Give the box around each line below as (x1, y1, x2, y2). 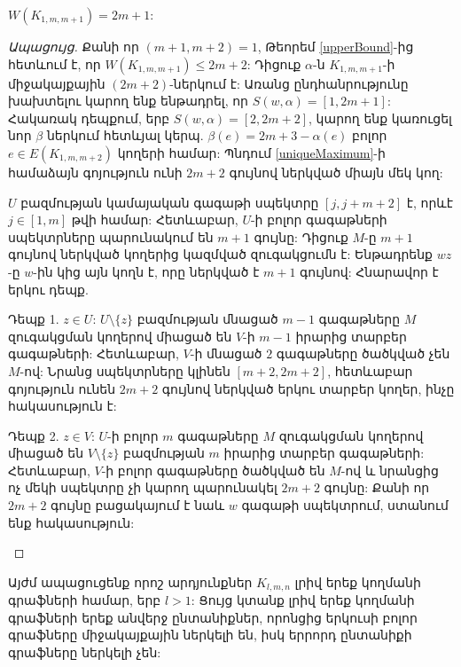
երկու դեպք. (8, 279, 89, 298)
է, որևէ (406, 192, 453, 211)
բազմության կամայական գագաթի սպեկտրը (20, 192, 319, 211)
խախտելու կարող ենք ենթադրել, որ (8, 91, 248, 110)
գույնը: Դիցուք (254, 227, 348, 246)
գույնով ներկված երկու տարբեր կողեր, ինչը (161, 379, 455, 397)
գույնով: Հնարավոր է (300, 262, 439, 280)
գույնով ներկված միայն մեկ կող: (229, 162, 443, 181)
